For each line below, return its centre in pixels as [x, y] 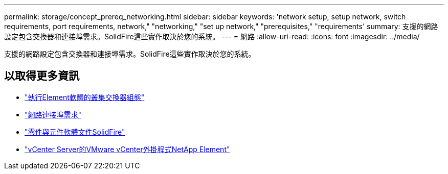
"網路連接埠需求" [53, 114]
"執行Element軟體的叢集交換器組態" [85, 97]
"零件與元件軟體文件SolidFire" [75, 132]
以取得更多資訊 [42, 76]
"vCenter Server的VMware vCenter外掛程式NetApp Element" [127, 149]
